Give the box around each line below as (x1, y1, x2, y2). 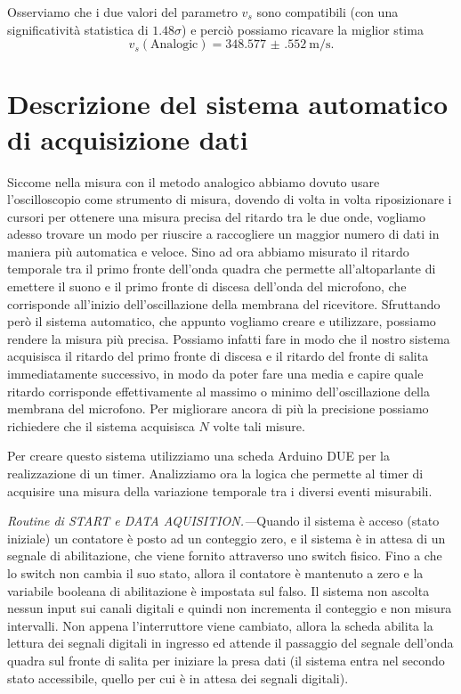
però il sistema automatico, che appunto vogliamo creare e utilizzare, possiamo (7, 312, 436, 331)
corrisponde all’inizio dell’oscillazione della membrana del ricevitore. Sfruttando (7, 294, 441, 313)
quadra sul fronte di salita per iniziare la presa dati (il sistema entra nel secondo (7, 650, 445, 669)
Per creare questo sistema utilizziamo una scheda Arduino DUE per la (7, 446, 391, 465)
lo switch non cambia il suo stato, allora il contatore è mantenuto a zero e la (7, 563, 424, 582)
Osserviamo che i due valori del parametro (7, 3, 238, 20)
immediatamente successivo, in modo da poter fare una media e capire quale (7, 364, 424, 383)
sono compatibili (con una (256, 3, 399, 20)
